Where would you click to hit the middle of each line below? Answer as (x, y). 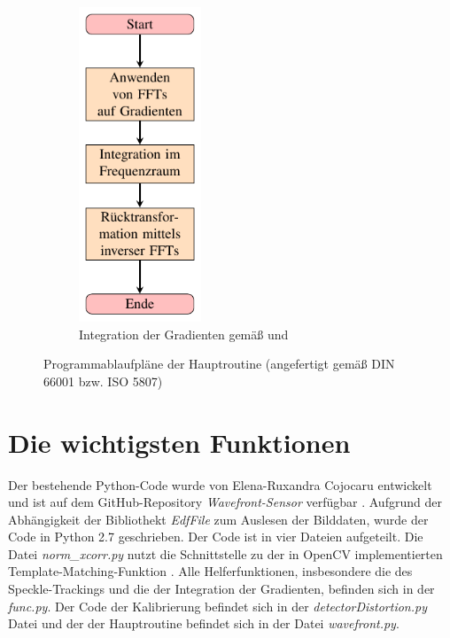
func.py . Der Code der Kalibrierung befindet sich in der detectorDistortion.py (217, 606)
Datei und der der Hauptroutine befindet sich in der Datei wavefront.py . (204, 623)
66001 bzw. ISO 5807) (103, 381)
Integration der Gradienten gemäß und (184, 334)
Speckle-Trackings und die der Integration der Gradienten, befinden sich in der (221, 589)
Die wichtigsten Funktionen (179, 442)
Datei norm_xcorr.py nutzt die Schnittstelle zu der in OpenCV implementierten (225, 553)
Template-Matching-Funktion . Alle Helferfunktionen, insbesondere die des (210, 571)
